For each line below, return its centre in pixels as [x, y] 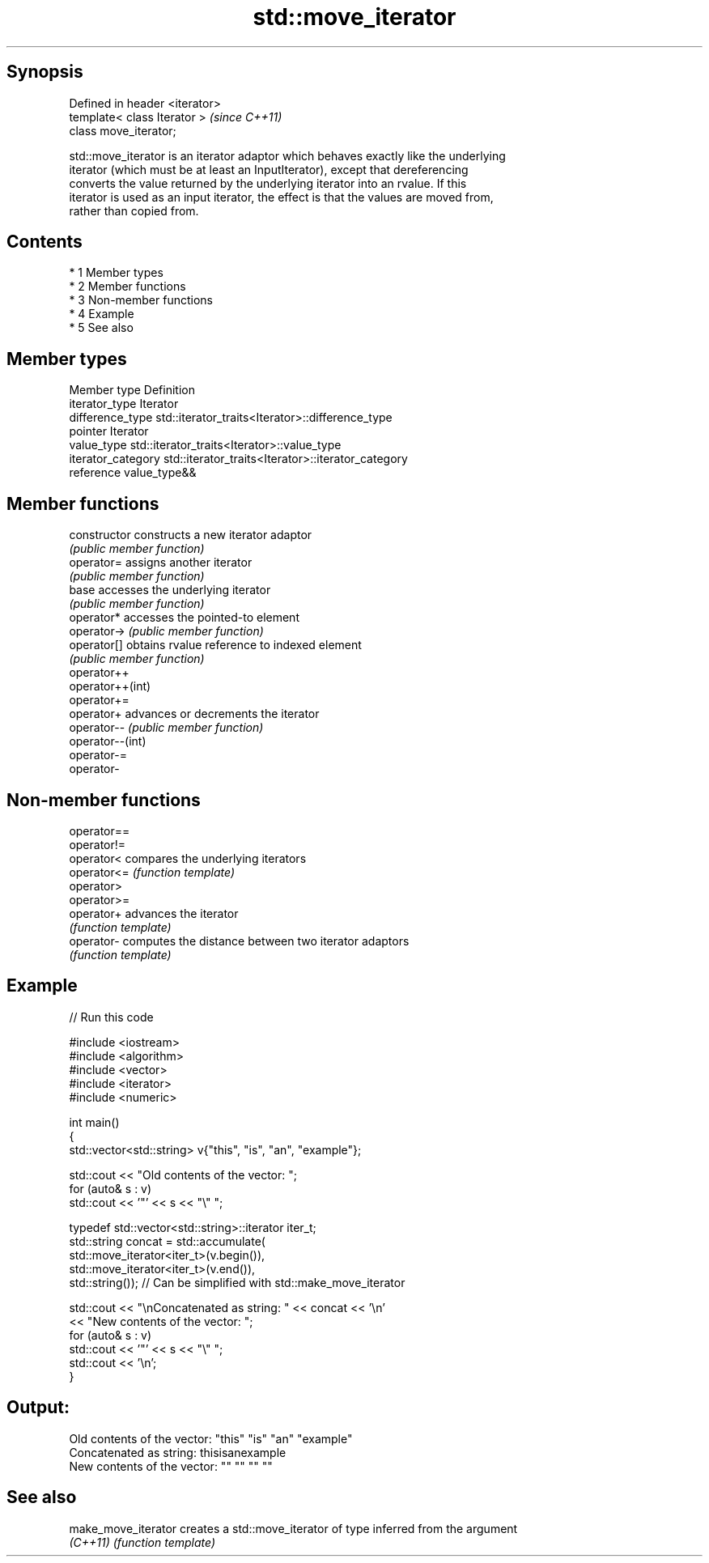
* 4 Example [102, 314]
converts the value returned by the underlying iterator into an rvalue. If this [268, 183]
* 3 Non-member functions [141, 300]
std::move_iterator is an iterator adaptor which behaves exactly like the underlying [287, 155]
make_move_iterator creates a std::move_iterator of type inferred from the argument [293, 1528]
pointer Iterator [109, 431]
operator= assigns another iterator [161, 563]
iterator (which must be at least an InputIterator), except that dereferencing [269, 169]
